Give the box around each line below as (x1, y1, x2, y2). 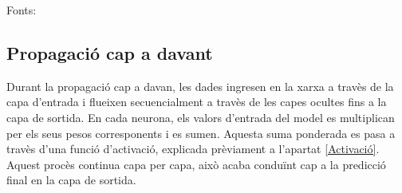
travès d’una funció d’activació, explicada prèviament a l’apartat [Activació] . (6, 140, 380, 157)
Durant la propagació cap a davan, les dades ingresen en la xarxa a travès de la (6, 77, 394, 94)
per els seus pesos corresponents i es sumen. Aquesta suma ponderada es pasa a (6, 124, 396, 141)
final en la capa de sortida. (6, 171, 136, 188)
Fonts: (6, 2, 37, 18)
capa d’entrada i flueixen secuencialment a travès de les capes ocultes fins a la (6, 93, 387, 110)
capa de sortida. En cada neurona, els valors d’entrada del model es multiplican (6, 108, 395, 125)
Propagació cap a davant (6, 40, 213, 65)
